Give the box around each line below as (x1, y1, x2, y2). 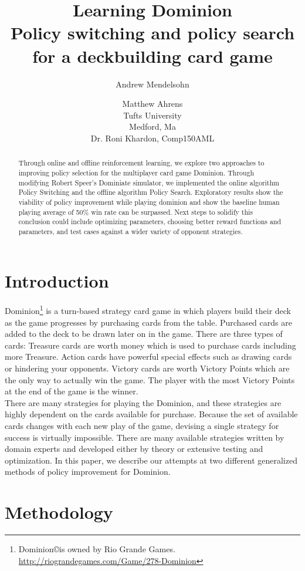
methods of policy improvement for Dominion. (5, 465, 171, 478)
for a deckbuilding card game (32, 43, 273, 67)
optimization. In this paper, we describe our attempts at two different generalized (5, 454, 297, 466)
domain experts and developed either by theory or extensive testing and (5, 442, 263, 455)
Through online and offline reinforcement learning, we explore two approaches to (18, 158, 265, 168)
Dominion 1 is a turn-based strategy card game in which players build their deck (5, 303, 291, 317)
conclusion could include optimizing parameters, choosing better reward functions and (18, 217, 282, 227)
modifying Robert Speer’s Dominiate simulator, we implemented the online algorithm (18, 177, 279, 187)
